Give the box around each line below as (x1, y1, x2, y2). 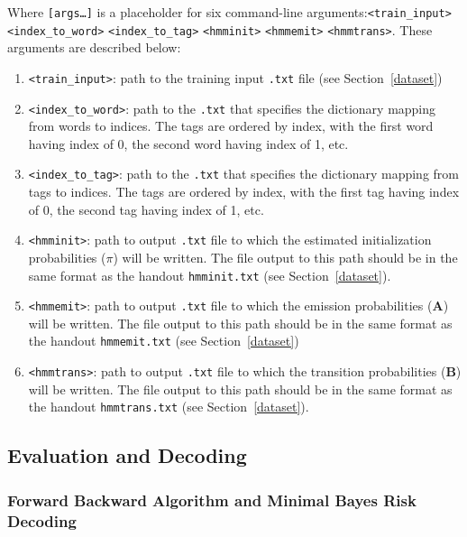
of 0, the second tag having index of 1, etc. (28, 199, 264, 218)
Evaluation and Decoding (7, 441, 247, 469)
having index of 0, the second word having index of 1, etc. (28, 134, 349, 153)
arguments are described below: (7, 38, 181, 57)
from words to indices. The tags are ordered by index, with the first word (28, 116, 434, 135)
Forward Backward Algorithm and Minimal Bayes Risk (7, 488, 417, 511)
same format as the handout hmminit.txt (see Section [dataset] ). (28, 265, 391, 284)
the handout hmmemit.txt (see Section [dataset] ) (28, 331, 299, 350)
